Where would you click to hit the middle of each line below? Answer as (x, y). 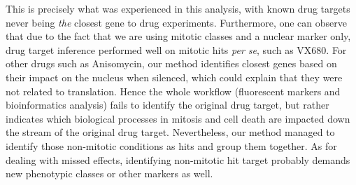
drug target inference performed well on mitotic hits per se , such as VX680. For (176, 49)
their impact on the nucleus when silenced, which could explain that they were (174, 77)
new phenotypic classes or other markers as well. (109, 173)
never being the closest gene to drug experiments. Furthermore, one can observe (177, 22)
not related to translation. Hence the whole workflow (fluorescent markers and (173, 91)
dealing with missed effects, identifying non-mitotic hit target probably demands (178, 159)
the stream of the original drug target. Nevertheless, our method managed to (170, 132)
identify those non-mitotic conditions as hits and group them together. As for (171, 145)
